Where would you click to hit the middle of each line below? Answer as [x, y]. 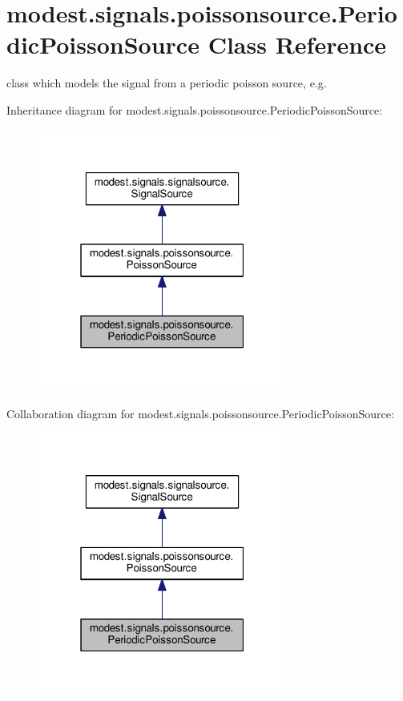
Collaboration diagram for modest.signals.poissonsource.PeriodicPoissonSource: [200, 413]
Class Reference [297, 44]
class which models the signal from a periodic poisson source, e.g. [167, 83]
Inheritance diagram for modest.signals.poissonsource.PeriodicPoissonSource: [195, 109]
